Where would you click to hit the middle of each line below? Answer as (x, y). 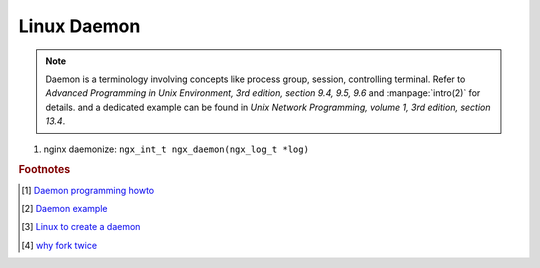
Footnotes (44, 170)
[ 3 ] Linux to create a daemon (81, 227)
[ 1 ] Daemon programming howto (88, 190)
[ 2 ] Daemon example (64, 208)
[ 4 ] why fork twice (59, 245)
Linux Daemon (79, 26)
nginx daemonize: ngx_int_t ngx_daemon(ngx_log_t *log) (176, 149)
